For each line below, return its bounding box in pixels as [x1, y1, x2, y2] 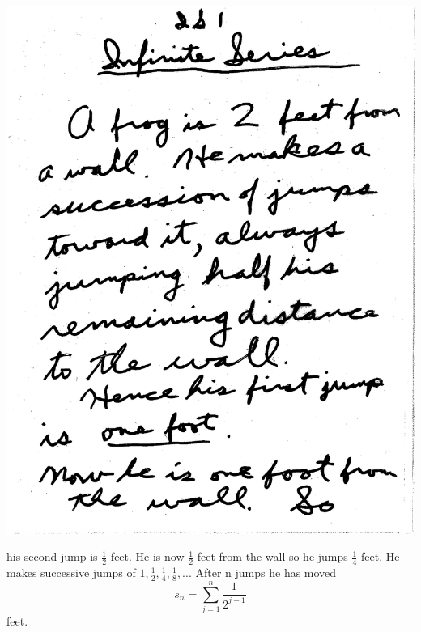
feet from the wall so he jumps [197, 548, 348, 565]
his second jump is [6, 548, 98, 565]
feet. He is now [110, 548, 185, 565]
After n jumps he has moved [195, 564, 337, 581]
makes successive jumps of [6, 564, 136, 581]
